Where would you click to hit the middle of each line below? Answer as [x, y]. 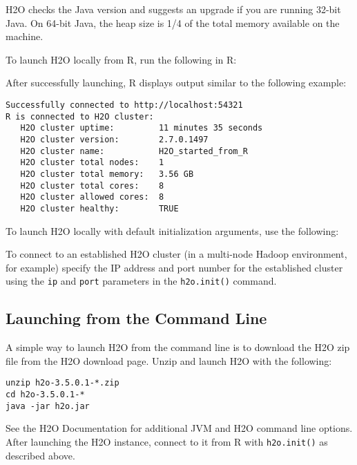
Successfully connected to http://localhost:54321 [124, 105]
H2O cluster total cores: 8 [92, 186]
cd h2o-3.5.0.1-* [45, 395]
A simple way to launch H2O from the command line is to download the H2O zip [178, 347]
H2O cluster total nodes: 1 [92, 163]
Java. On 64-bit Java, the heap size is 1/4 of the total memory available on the [173, 22]
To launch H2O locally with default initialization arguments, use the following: [172, 230]
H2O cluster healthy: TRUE [99, 208]
